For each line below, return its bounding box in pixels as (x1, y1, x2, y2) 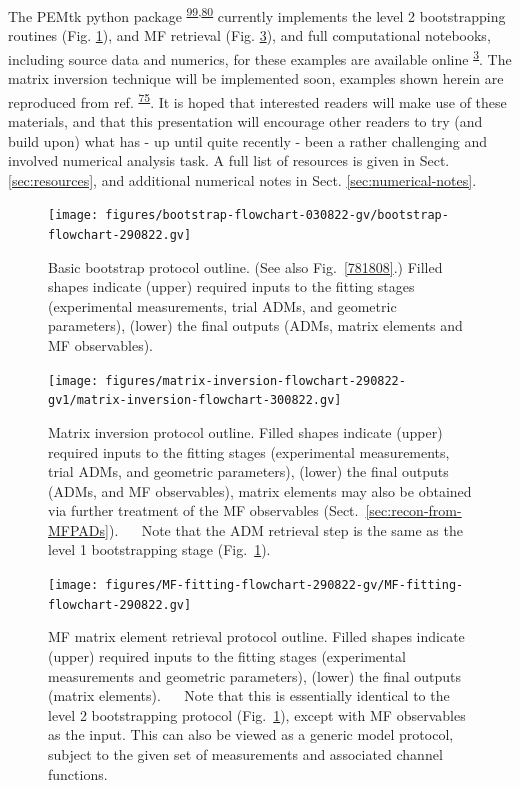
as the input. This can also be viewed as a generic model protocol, (48, 724, 454, 745)
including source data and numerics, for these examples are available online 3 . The (8, 45, 512, 69)
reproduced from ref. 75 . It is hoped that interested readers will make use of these (8, 88, 507, 112)
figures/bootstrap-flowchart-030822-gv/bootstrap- (105, 208, 449, 223)
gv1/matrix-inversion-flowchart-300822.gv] (48, 393, 342, 408)
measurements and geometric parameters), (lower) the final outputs (48, 665, 462, 686)
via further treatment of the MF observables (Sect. (48, 500, 359, 521)
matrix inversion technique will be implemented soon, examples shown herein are (8, 68, 504, 89)
